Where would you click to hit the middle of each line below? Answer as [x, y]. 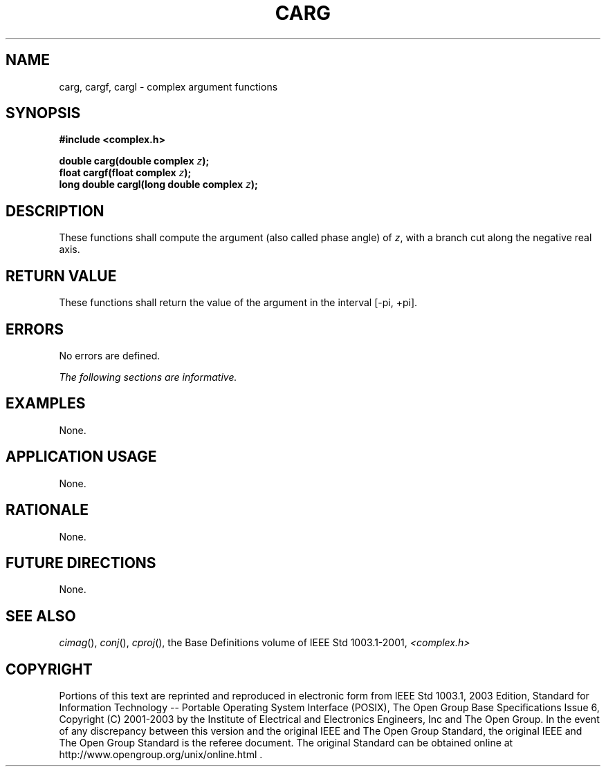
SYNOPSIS [43, 113]
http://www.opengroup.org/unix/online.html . [161, 755]
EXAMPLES [46, 404]
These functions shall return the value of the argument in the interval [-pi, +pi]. [238, 303]
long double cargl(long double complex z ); [158, 185]
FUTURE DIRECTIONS [81, 563]
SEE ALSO [41, 616]
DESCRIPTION [55, 211]
